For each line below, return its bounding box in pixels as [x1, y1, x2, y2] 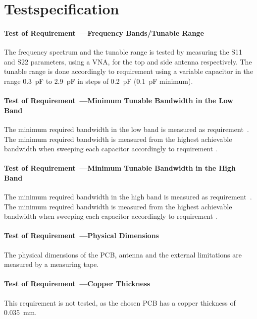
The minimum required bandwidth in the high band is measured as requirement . [4, 191, 252, 202]
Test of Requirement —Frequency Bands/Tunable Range [4, 27, 204, 38]
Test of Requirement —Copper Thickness [4, 278, 150, 289]
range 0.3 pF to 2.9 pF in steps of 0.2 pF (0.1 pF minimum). [4, 75, 193, 86]
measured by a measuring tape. [4, 259, 99, 269]
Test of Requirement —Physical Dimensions [4, 230, 159, 241]
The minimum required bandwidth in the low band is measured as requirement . [4, 124, 249, 134]
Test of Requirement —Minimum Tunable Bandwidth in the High [4, 163, 236, 173]
